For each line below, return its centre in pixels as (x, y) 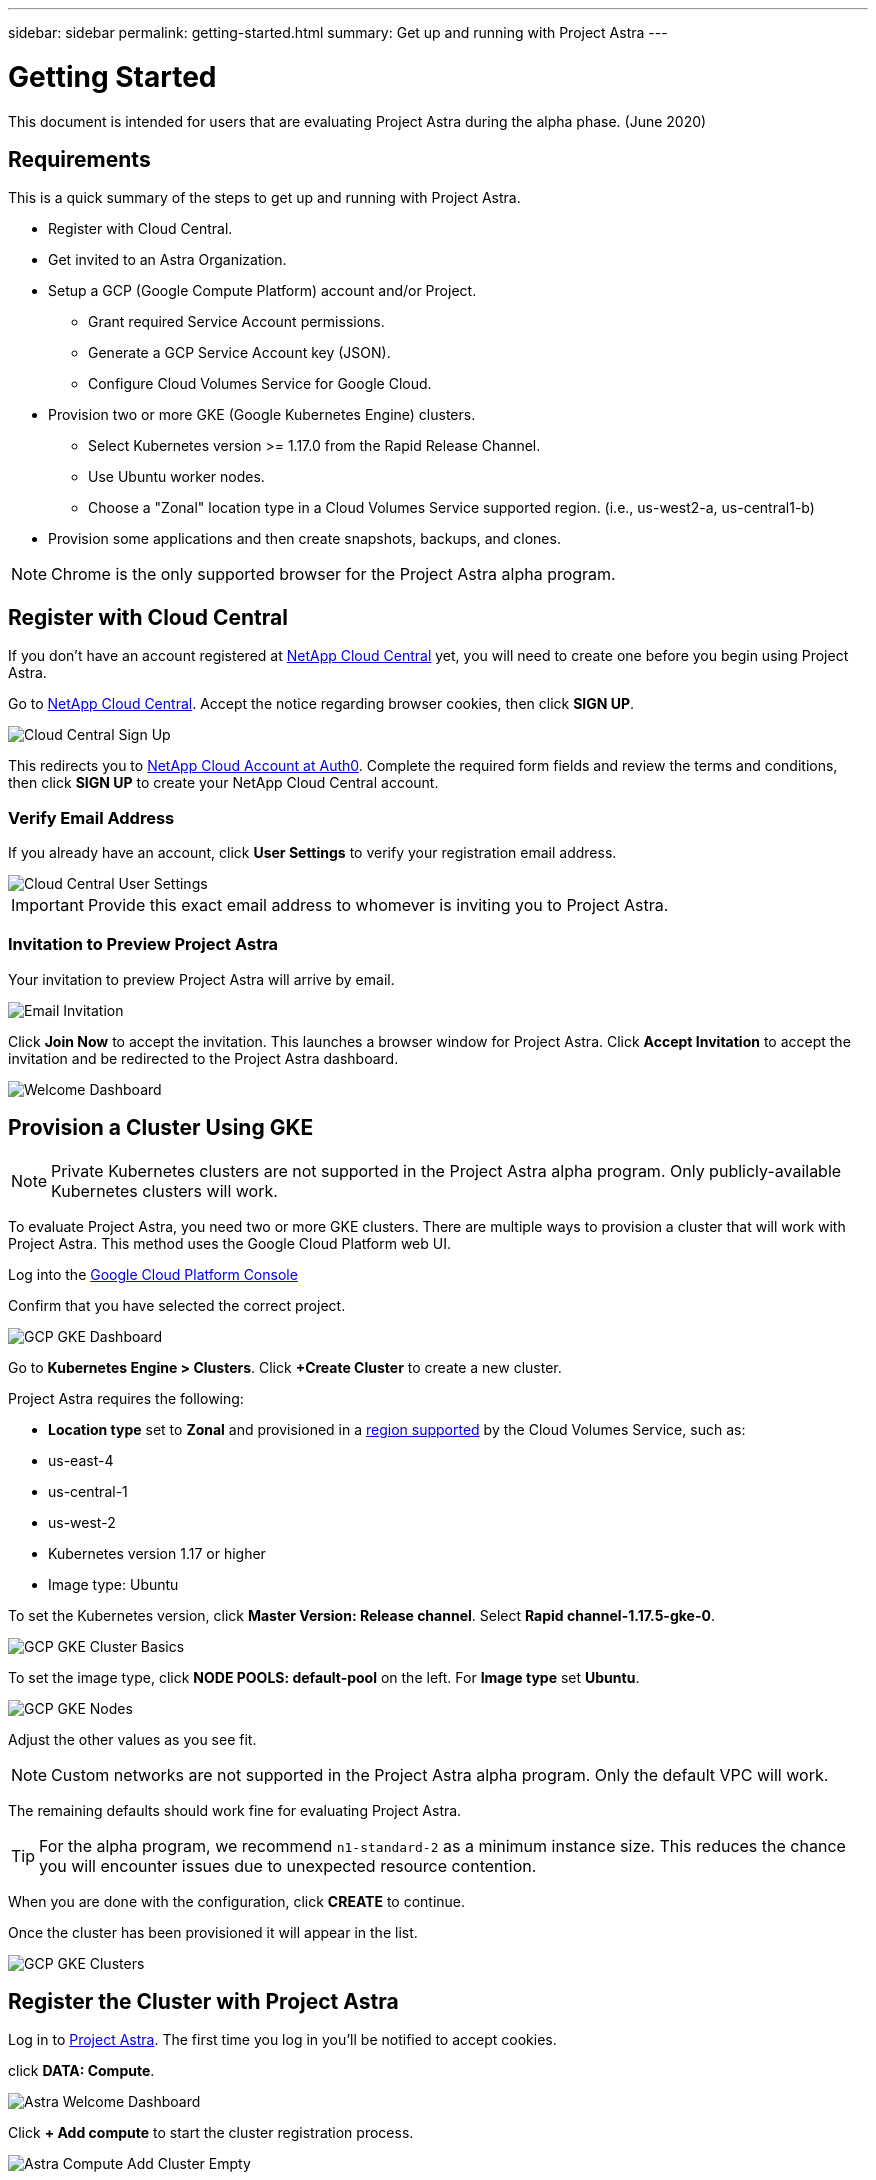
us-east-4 (81, 1460)
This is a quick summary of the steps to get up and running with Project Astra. (264, 198)
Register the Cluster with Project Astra (203, 2001)
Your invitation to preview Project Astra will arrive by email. (201, 979)
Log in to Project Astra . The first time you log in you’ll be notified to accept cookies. (282, 2040)
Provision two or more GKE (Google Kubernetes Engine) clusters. (262, 415)
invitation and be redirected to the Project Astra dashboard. (203, 1058)
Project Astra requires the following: (126, 1398)
